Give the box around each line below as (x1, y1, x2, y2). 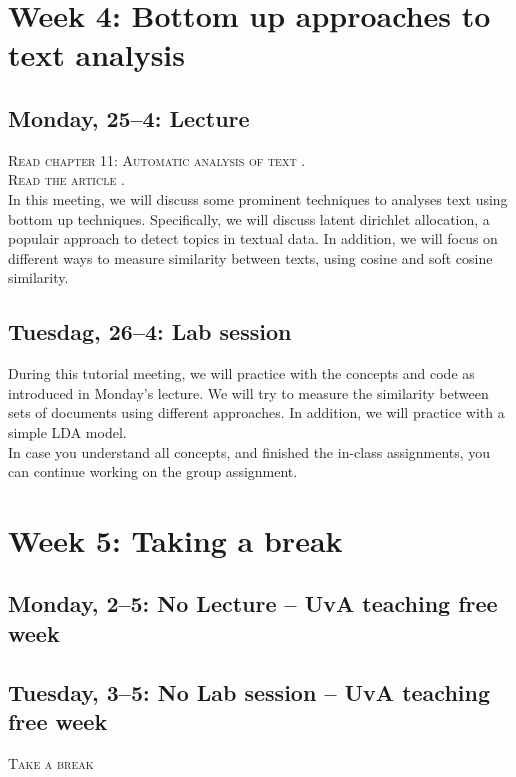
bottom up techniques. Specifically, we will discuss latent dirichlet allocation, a (8, 208, 490, 229)
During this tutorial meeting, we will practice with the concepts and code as (8, 363, 475, 384)
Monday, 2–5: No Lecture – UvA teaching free (8, 588, 498, 619)
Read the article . (8, 169, 125, 190)
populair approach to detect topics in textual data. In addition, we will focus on (8, 228, 498, 249)
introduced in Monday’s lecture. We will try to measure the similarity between (8, 382, 489, 403)
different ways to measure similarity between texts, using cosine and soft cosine (8, 247, 493, 268)
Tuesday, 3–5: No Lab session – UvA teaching (8, 676, 490, 707)
